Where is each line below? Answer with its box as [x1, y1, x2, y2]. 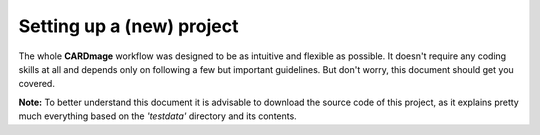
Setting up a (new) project [18, 15, 239, 37]
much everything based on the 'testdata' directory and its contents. [18, 110, 297, 122]
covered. [18, 78, 55, 90]
